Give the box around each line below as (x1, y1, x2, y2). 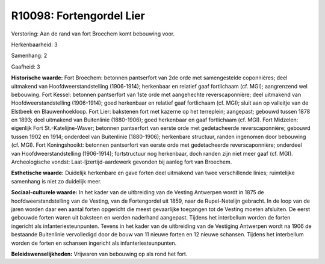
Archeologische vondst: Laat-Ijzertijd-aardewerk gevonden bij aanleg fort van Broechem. (11, 158, 232, 165)
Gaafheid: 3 (11, 63, 40, 70)
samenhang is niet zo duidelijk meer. (11, 177, 102, 185)
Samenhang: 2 (11, 52, 48, 60)
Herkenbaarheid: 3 (11, 41, 58, 48)
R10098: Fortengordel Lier (11, 9, 146, 22)
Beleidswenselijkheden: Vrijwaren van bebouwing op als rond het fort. (11, 250, 188, 257)
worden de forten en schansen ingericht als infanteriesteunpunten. (11, 239, 177, 247)
